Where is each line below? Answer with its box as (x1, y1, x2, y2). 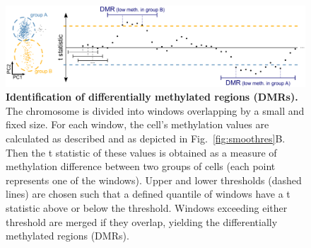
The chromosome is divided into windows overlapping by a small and (6, 103, 305, 118)
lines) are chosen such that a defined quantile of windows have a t (6, 186, 291, 201)
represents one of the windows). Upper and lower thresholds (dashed (6, 172, 302, 187)
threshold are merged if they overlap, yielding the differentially (6, 214, 278, 229)
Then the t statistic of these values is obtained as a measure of (6, 145, 277, 159)
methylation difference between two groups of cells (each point (6, 159, 276, 174)
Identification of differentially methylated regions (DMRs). (6, 89, 298, 104)
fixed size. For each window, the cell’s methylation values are (6, 117, 269, 132)
